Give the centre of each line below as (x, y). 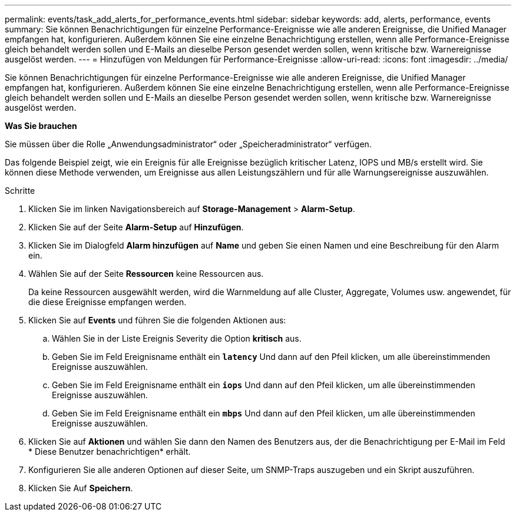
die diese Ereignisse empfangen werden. (107, 302)
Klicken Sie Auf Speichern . (81, 488)
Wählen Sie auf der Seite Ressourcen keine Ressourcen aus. (146, 274)
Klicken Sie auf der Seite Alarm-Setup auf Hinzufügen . (136, 227)
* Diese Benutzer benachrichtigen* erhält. (110, 451)
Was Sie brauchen (41, 126)
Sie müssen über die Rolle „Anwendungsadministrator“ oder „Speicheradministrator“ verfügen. (188, 144)
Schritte (20, 191)
